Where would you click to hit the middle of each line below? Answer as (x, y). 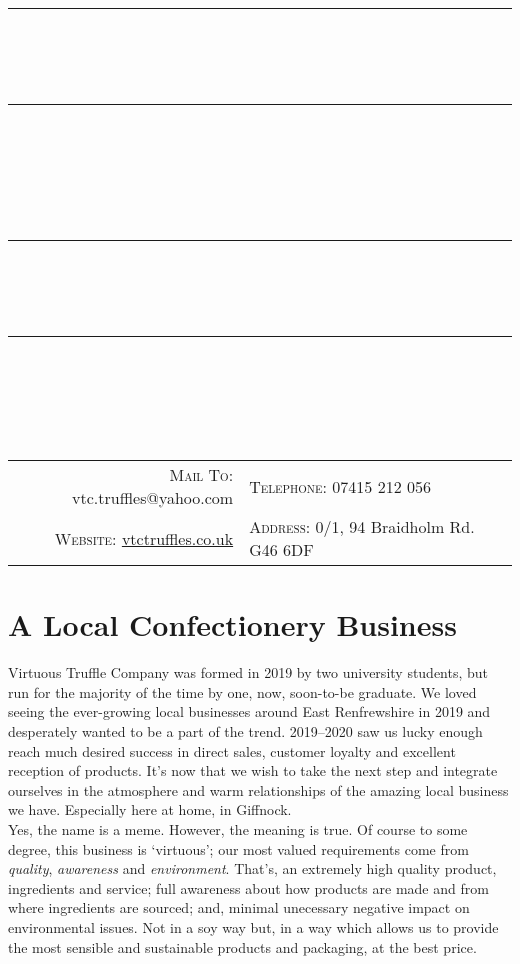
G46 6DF (281, 550)
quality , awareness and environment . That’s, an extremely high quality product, (252, 868)
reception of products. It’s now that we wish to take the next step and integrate (253, 770)
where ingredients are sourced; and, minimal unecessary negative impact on (239, 907)
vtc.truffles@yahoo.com (153, 498)
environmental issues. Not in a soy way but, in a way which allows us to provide (253, 926)
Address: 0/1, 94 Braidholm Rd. (362, 527)
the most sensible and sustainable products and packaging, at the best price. (242, 946)
